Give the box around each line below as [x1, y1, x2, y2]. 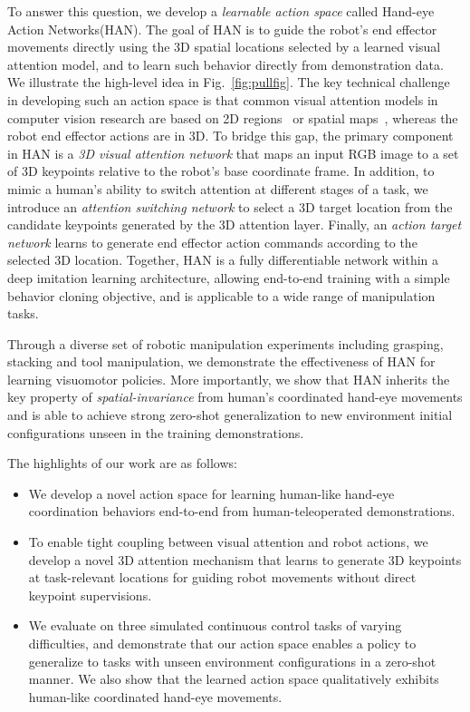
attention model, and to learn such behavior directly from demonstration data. [7, 54, 444, 73]
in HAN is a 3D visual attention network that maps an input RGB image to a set [7, 143, 459, 162]
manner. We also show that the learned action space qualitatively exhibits [28, 669, 439, 688]
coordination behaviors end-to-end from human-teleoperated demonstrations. [28, 502, 456, 521]
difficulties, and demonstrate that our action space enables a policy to [28, 634, 417, 652]
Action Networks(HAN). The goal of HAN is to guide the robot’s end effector [7, 19, 437, 38]
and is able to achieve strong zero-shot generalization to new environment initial [7, 405, 453, 424]
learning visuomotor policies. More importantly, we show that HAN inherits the [7, 369, 450, 388]
